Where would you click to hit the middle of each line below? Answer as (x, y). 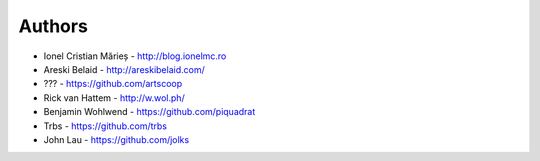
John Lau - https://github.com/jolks (116, 139)
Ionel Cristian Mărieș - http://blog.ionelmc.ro (135, 56)
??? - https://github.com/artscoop (113, 84)
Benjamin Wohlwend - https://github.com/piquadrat (149, 112)
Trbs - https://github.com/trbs (105, 126)
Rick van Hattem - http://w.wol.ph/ (114, 97)
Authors (53, 26)
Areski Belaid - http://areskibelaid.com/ (124, 69)
